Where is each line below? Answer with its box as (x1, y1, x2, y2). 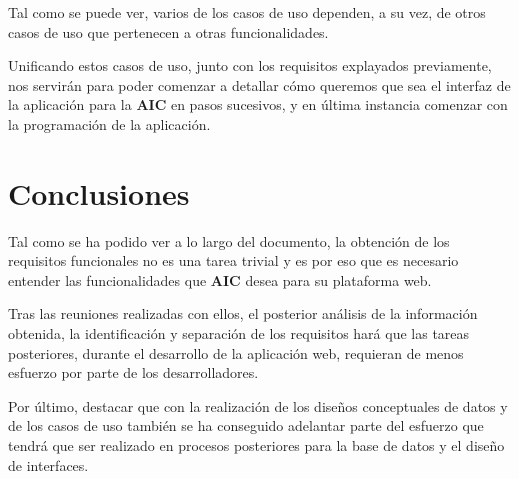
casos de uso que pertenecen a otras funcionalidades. (8, 21, 329, 42)
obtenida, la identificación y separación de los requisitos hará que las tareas (8, 323, 470, 344)
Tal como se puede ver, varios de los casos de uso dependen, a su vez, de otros (8, 2, 486, 22)
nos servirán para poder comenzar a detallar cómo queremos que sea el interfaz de (8, 74, 511, 95)
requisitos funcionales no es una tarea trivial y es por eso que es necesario (8, 250, 459, 271)
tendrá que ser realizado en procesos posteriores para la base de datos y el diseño (8, 435, 505, 456)
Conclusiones (8, 172, 190, 213)
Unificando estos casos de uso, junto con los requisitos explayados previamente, (8, 55, 492, 76)
